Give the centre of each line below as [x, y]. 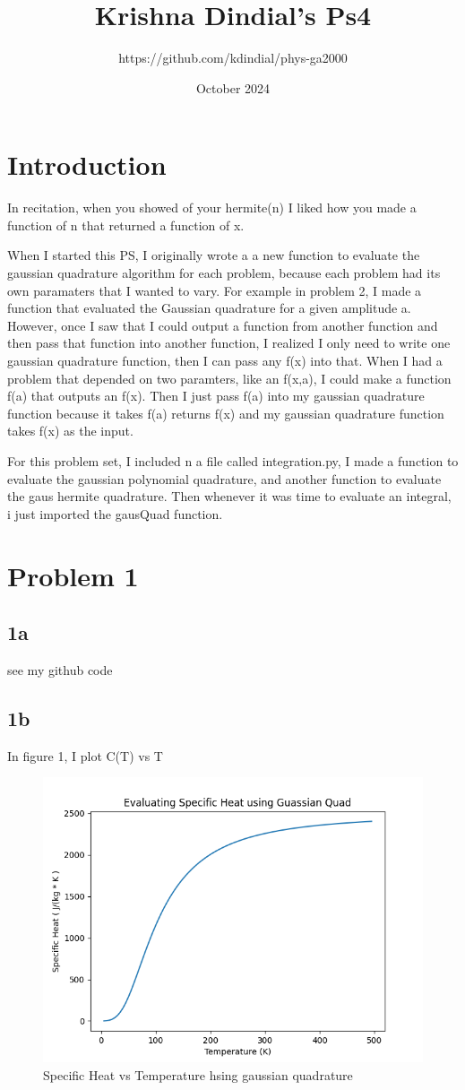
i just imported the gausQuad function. [115, 513]
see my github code [60, 669]
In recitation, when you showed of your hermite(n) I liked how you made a [212, 208]
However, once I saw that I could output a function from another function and [223, 325]
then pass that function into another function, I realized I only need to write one [229, 343]
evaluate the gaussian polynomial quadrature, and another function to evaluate [224, 478]
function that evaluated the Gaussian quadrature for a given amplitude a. [209, 308]
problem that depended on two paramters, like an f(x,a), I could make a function [229, 378]
